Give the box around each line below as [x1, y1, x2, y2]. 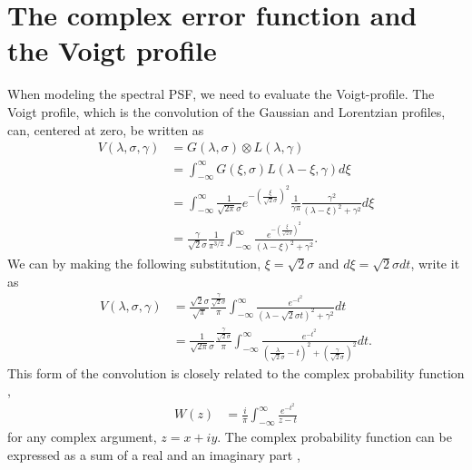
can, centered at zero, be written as [7, 120, 204, 139]
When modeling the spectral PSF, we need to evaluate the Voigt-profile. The [7, 84, 435, 103]
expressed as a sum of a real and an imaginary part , [7, 445, 300, 464]
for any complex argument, [7, 426, 157, 446]
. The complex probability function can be [217, 426, 452, 446]
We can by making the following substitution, [7, 254, 261, 273]
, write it [410, 254, 460, 273]
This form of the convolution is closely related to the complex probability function [7, 363, 465, 382]
